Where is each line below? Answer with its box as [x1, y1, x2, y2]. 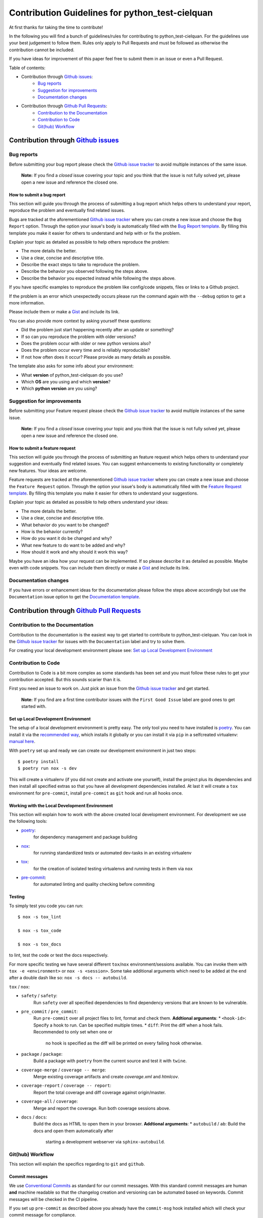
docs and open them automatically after [33, 1128, 113, 1134]
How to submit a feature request [9, 445, 76, 451]
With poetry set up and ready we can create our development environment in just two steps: [9, 747, 197, 753]
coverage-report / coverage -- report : [21, 1083, 112, 1088]
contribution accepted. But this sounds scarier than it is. [9, 676, 122, 682]
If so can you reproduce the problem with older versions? [21, 334, 136, 340]
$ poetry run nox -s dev [18, 765, 77, 771]
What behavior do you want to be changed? [21, 522, 109, 528]
